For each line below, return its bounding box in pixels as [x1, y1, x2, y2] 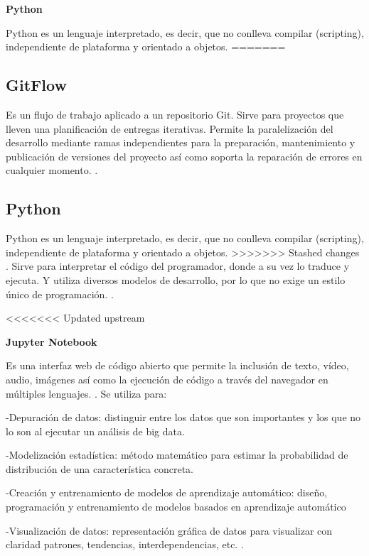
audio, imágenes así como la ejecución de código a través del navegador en [6, 371, 328, 386]
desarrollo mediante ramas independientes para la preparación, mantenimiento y [6, 135, 355, 150]
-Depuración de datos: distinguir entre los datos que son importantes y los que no [6, 410, 361, 425]
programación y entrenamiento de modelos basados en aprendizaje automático [6, 499, 346, 514]
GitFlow [6, 74, 67, 96]
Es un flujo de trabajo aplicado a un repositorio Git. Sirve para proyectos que [6, 107, 344, 121]
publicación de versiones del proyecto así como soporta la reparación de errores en [6, 148, 363, 163]
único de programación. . [6, 286, 114, 301]
